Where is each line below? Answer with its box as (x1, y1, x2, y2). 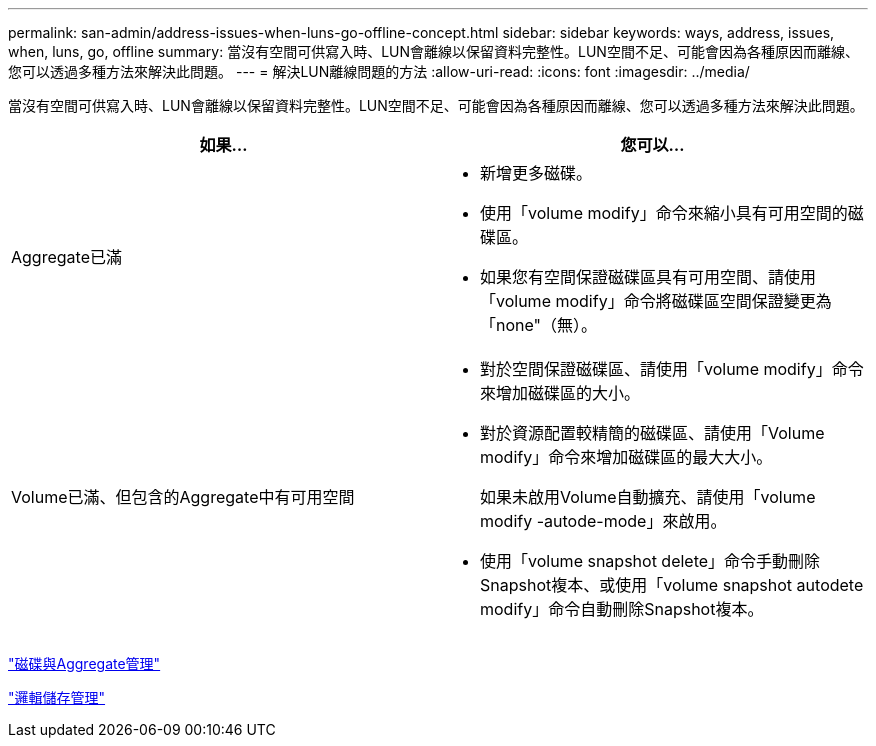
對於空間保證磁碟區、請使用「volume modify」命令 (480, 359, 864, 379)
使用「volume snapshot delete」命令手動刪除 (480, 551, 821, 571)
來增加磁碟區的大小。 (480, 383, 641, 403)
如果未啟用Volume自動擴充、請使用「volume (480, 487, 816, 507)
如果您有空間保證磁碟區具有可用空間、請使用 (480, 267, 817, 287)
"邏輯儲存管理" (8, 689, 106, 706)
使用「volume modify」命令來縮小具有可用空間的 (480, 203, 848, 223)
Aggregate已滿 (11, 247, 122, 267)
